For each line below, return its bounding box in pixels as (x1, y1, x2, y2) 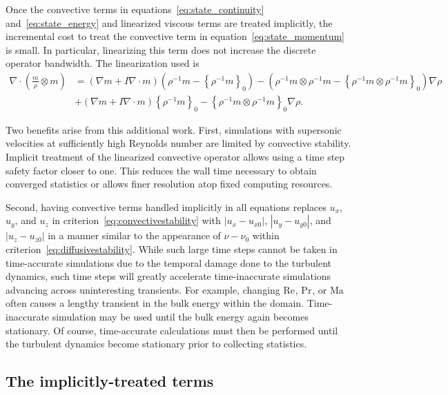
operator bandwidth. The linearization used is (6, 56, 199, 70)
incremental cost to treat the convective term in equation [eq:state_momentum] (6, 29, 344, 43)
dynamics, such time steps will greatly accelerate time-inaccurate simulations (6, 269, 331, 283)
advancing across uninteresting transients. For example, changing (6, 282, 280, 296)
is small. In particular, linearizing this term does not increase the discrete (6, 42, 316, 57)
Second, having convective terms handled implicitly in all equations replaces (6, 199, 327, 214)
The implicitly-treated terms (6, 370, 214, 392)
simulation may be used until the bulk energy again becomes (52, 309, 309, 323)
